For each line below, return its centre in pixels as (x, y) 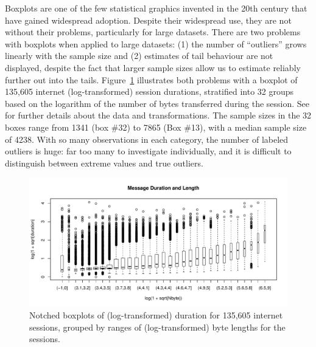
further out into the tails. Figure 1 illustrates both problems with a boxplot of (151, 79)
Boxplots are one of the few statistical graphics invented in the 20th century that (156, 8)
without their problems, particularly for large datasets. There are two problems (153, 32)
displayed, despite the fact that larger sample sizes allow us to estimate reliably (153, 67)
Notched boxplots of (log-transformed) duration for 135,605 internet (156, 314)
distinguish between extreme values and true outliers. (104, 163)
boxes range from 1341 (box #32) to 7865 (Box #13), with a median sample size (156, 127)
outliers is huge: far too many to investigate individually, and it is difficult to (148, 151)
